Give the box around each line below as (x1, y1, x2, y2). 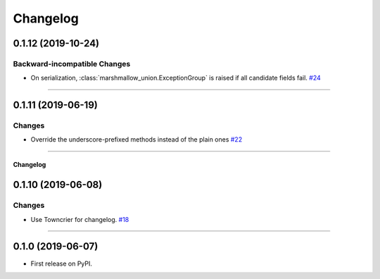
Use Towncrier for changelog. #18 (30, 215, 129, 223)
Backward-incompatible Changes (13, 58, 131, 68)
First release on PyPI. (30, 259, 93, 268)
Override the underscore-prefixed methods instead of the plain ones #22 (30, 135, 243, 144)
